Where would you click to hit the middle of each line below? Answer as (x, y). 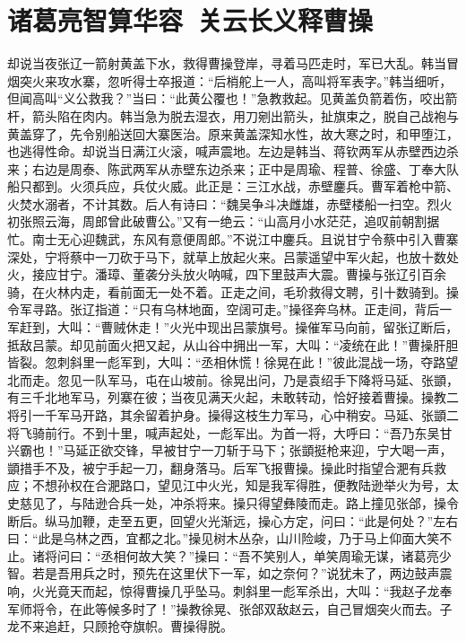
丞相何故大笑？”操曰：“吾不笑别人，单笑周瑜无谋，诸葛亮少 (276, 555)
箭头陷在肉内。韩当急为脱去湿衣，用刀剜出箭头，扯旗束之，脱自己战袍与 (245, 115)
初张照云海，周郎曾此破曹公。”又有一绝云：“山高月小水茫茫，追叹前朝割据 (224, 221)
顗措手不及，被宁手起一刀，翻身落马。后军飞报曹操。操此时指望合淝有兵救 (227, 467)
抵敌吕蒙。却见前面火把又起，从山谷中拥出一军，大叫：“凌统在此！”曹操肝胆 (233, 344)
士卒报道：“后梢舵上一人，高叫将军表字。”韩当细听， (298, 80)
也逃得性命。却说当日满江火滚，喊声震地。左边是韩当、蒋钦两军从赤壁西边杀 (233, 151)
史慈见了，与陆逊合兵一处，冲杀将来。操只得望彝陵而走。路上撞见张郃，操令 (233, 502)
